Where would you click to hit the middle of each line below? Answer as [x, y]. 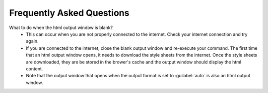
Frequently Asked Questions [69, 13]
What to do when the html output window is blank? [61, 28]
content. [34, 68]
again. [33, 41]
